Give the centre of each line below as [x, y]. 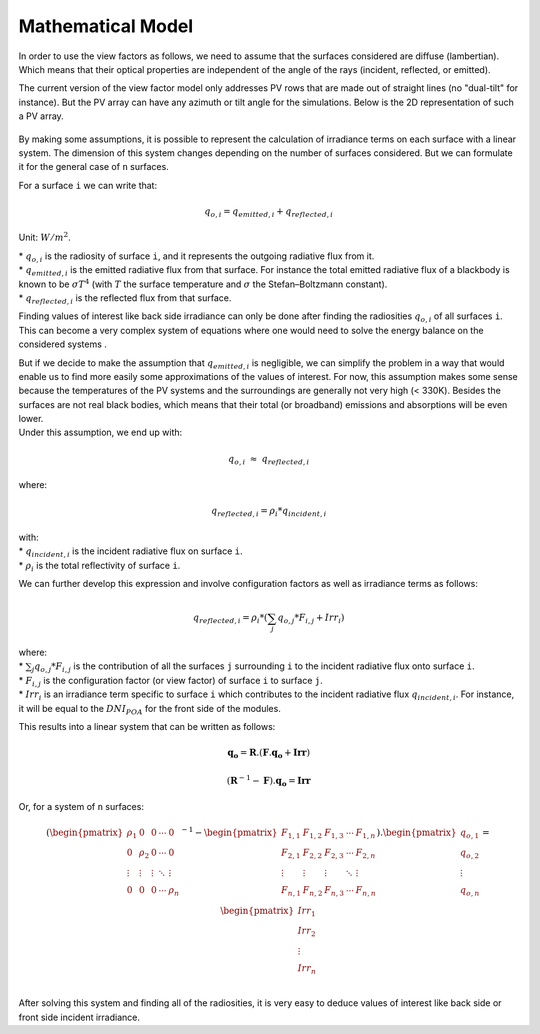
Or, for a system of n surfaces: [81, 806]
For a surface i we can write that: [88, 185]
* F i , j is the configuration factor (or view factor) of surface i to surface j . [171, 681]
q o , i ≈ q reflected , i [269, 460]
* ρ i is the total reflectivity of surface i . [99, 566]
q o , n [470, 891]
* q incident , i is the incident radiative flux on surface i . [131, 552]
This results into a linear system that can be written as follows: [147, 726]
